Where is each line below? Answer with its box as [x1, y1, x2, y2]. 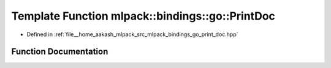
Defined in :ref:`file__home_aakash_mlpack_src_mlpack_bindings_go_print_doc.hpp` [26, 31, 238, 38]
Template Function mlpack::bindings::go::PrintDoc [11, 9, 276, 23]
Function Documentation [11, 47, 108, 57]
